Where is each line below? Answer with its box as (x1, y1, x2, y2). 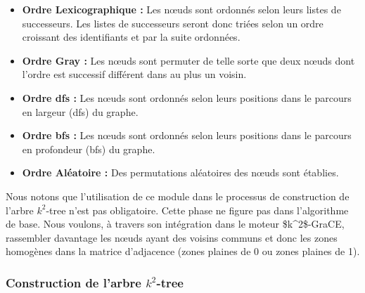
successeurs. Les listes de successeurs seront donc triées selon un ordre (22, 15, 324, 30)
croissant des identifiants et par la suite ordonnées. (22, 30, 241, 44)
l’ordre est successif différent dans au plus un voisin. (22, 67, 247, 82)
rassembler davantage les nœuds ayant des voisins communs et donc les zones (6, 230, 338, 245)
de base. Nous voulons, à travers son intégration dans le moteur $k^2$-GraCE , (6, 216, 345, 231)
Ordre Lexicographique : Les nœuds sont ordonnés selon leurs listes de (22, 2, 341, 16)
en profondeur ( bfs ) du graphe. (22, 141, 155, 156)
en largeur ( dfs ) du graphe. (22, 104, 139, 119)
